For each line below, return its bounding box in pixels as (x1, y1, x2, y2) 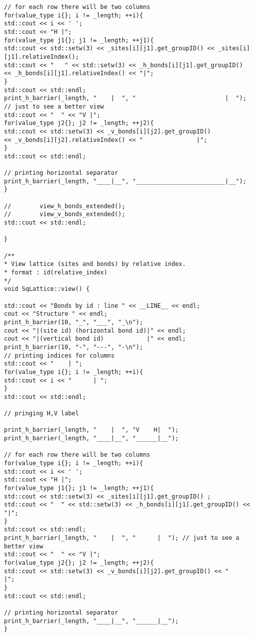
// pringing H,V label (4, 410, 79, 417)
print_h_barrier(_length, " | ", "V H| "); (4, 426, 179, 434)
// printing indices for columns (4, 352, 115, 359)
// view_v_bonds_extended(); (4, 211, 126, 218)
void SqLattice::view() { (4, 285, 90, 293)
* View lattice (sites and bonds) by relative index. (4, 260, 186, 268)
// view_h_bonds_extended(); (4, 202, 126, 210)
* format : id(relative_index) (4, 269, 108, 276)
